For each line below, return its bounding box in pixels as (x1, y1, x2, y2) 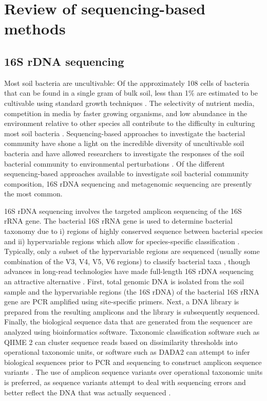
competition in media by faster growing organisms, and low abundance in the (4, 107, 247, 118)
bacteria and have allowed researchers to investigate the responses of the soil (4, 148, 244, 158)
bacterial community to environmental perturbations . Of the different (4, 158, 225, 169)
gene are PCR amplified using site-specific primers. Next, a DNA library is (4, 296, 239, 307)
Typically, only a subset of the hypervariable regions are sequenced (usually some (4, 246, 260, 257)
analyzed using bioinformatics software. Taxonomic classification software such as (4, 326, 260, 337)
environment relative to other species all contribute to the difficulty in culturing (4, 118, 255, 129)
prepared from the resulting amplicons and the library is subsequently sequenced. (4, 306, 260, 317)
